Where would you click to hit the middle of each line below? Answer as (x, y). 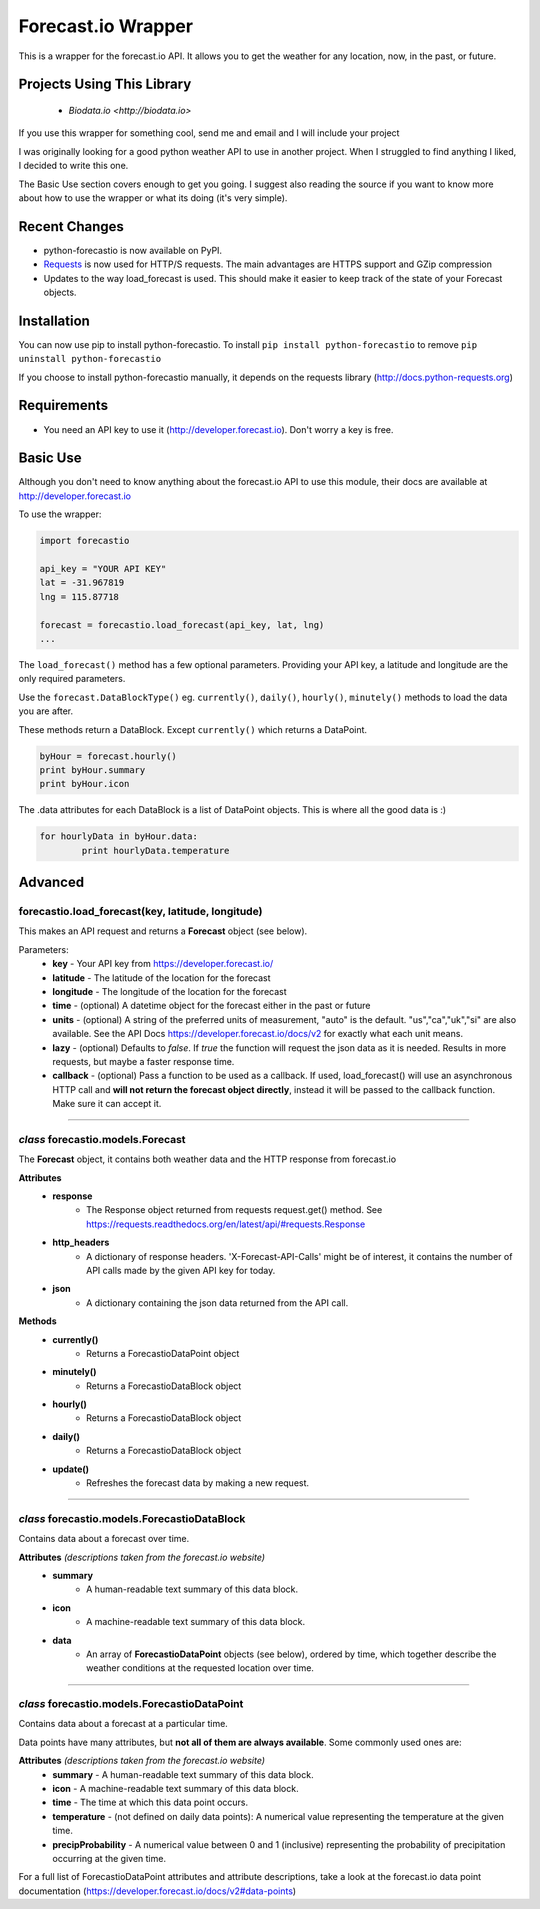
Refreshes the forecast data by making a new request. (198, 1483)
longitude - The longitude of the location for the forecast (169, 991)
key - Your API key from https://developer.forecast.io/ (163, 964)
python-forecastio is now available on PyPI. (133, 250)
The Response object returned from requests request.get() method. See (234, 1210)
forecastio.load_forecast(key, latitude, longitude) (140, 912)
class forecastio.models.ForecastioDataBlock (132, 1518)
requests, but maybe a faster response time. (143, 1061)
